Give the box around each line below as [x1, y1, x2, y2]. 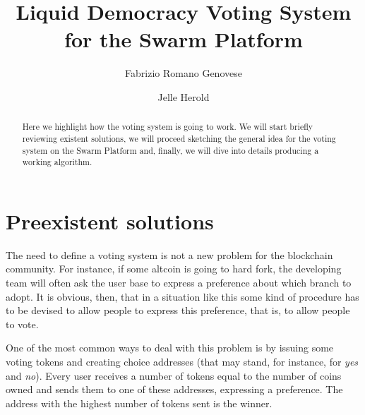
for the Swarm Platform [64, 25, 303, 54]
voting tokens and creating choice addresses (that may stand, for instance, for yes [6, 354, 359, 369]
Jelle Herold [157, 89, 210, 104]
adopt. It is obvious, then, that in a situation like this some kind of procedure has [6, 289, 359, 303]
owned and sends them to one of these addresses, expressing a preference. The [6, 382, 343, 397]
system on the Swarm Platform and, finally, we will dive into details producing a [22, 144, 319, 156]
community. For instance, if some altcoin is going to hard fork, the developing [6, 261, 342, 276]
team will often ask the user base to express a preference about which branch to [6, 275, 352, 290]
